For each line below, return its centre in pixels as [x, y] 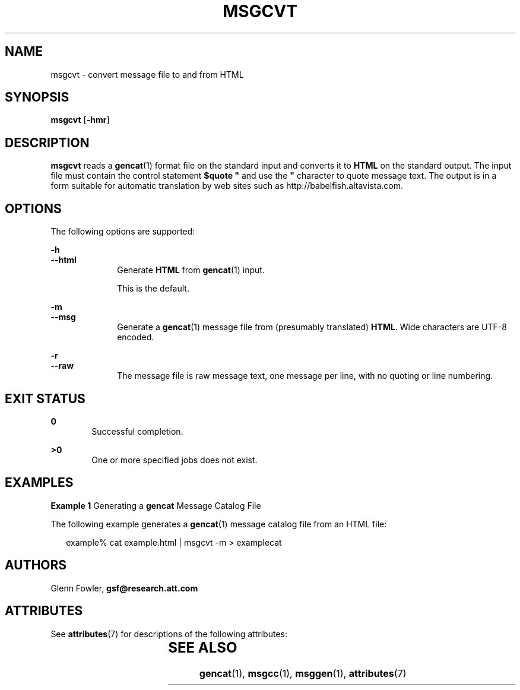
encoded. [136, 337]
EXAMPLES [39, 483]
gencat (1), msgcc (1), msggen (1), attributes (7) [303, 674]
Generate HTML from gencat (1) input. [191, 270]
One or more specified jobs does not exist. [175, 460]
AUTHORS [36, 565]
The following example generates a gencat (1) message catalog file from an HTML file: [219, 524]
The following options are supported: [123, 232]
